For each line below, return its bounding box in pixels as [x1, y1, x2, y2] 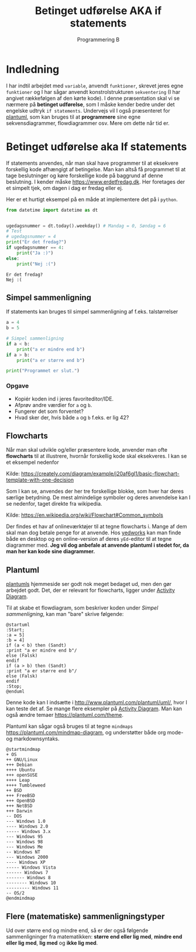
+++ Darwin [6, 808, 33, 814]
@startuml [6, 622, 30, 628]
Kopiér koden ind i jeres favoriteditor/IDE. [14, 395, 114, 402]
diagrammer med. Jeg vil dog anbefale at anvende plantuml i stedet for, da [6, 541, 189, 549]
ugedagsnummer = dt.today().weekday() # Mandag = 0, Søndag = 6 [6, 223, 166, 229]
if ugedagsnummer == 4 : [6, 245, 64, 250]
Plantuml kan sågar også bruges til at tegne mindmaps [6, 723, 133, 730]
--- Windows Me [6, 844, 43, 850]
